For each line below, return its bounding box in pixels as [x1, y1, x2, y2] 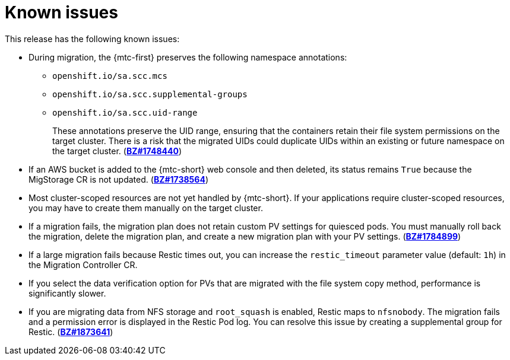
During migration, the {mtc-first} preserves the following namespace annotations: [28, 52, 347, 62]
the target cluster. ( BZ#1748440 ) [52, 145, 182, 156]
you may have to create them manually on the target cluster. [28, 202, 263, 213]
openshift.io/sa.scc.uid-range [52, 107, 198, 117]
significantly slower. [28, 288, 106, 298]
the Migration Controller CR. [28, 259, 138, 270]
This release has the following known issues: [5, 33, 180, 44]
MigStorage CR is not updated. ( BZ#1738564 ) [28, 174, 208, 184]
